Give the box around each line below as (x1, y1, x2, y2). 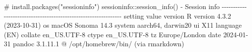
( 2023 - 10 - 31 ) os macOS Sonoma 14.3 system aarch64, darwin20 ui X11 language (4, 20, 242, 30)
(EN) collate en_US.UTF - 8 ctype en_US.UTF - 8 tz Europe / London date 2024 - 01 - (4, 29, 248, 39)
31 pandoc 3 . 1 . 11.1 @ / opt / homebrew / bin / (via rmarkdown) (4, 39, 185, 49)
